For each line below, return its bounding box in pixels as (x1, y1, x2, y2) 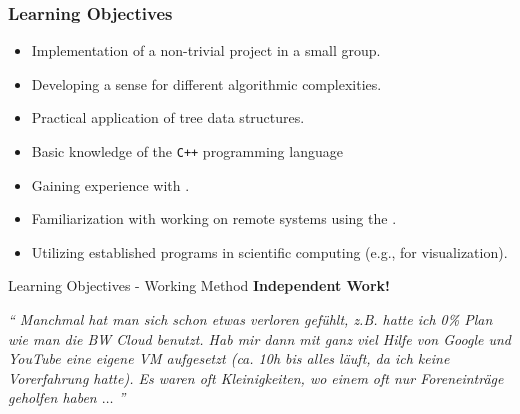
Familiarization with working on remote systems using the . (31, 208, 397, 229)
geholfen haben (8, 387, 97, 408)
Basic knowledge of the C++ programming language (31, 141, 343, 161)
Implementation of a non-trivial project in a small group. (31, 40, 381, 61)
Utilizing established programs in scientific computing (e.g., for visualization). (31, 241, 508, 262)
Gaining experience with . (31, 174, 190, 195)
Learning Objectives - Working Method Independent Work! (8, 275, 390, 296)
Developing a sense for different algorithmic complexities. (31, 73, 382, 94)
